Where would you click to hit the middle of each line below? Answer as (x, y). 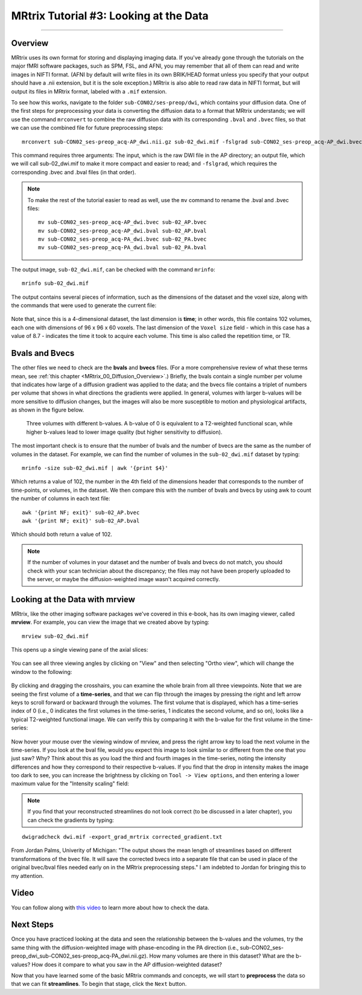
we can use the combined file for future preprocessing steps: (87, 128)
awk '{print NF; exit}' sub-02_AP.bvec (81, 512)
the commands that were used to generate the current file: (84, 305)
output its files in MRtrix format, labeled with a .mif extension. (89, 91)
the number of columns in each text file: (61, 498)
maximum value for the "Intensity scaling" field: (70, 784)
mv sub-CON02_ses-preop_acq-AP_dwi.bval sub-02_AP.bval (122, 230)
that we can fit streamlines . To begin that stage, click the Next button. (99, 984)
